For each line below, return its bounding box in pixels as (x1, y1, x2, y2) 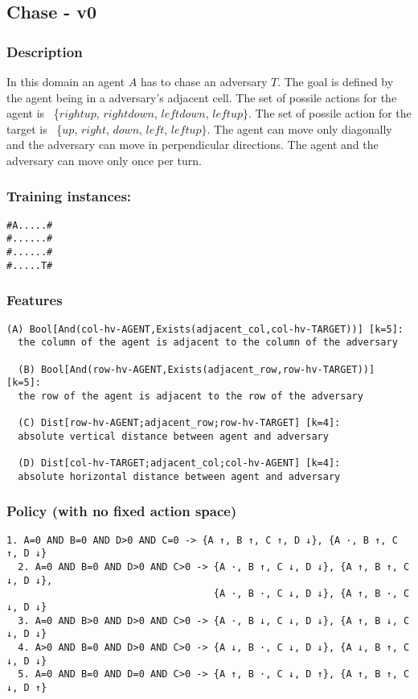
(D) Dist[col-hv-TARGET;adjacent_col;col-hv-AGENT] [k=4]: (18, 457, 341, 469)
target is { (6, 120, 63, 137)
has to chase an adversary (140, 73, 268, 89)
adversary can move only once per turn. (6, 151, 202, 168)
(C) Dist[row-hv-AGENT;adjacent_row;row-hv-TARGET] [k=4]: (18, 417, 341, 429)
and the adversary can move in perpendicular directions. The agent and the (6, 136, 379, 153)
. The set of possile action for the (248, 105, 412, 122)
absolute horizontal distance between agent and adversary (18, 470, 341, 482)
